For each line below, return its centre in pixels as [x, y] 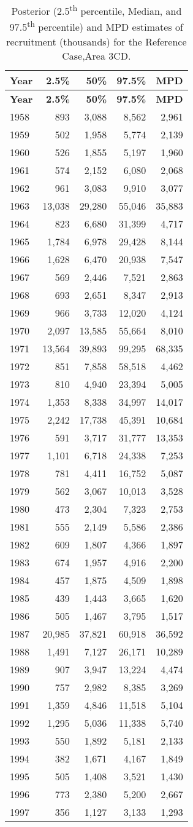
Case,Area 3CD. [96, 55]
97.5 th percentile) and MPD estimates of [96, 26]
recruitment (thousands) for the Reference [96, 41]
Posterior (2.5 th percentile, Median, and [96, 10]
